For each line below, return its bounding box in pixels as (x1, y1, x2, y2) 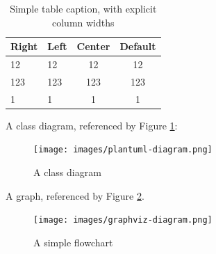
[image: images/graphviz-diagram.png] (33, 215, 213, 225)
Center (76, 39, 110, 54)
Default (119, 39, 156, 54)
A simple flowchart (33, 235, 113, 249)
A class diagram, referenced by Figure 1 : (6, 118, 178, 132)
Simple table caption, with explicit (10, 1, 157, 15)
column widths (52, 15, 115, 29)
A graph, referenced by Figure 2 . (6, 188, 144, 203)
